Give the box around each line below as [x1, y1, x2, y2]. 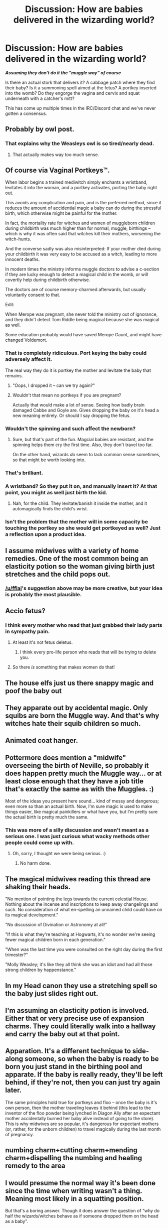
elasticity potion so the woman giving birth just [5, 562, 155, 571]
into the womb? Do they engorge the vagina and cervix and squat [5, 90, 140, 96]
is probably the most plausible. [5, 591, 82, 598]
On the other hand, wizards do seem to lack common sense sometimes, [12, 452, 160, 458]
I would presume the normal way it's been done [5, 1178, 156, 1187]
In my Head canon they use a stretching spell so [5, 981, 157, 990]
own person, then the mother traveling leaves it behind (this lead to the [5, 1105, 151, 1111]
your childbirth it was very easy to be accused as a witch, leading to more [5, 251, 157, 257]
